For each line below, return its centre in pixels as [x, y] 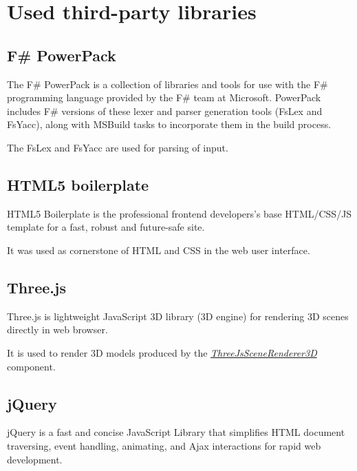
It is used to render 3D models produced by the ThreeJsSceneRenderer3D [162, 352]
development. [35, 459]
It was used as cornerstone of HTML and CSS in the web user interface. [159, 250]
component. [31, 366]
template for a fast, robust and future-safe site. [106, 227]
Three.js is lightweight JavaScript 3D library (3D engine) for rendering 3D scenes [178, 316]
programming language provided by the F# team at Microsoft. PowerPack [164, 97]
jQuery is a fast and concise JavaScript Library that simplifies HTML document [176, 432]
